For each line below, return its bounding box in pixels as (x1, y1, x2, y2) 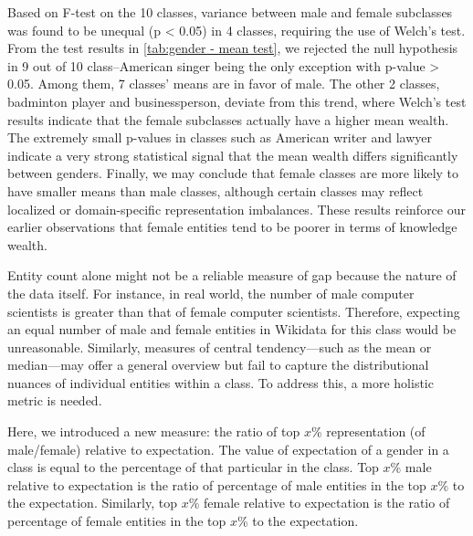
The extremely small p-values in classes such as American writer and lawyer (7, 128, 432, 147)
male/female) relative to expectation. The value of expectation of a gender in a (7, 439, 449, 458)
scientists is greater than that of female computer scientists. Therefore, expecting (7, 301, 460, 321)
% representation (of (310, 422, 426, 441)
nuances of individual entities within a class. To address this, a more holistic (7, 373, 434, 392)
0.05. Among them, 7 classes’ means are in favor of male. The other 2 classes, (7, 74, 440, 93)
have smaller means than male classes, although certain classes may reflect (7, 181, 424, 200)
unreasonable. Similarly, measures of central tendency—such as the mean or (7, 337, 432, 356)
